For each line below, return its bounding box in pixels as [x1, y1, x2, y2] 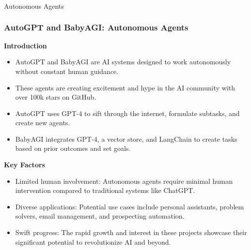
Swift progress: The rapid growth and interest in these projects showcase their [15, 227, 247, 237]
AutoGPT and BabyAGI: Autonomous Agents [4, 21, 188, 33]
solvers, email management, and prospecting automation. [15, 211, 185, 221]
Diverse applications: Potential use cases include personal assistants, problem [15, 201, 244, 211]
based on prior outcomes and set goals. [15, 143, 131, 153]
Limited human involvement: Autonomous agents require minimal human [15, 176, 233, 186]
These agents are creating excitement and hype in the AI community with [15, 82, 235, 92]
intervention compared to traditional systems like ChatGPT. [15, 185, 195, 195]
